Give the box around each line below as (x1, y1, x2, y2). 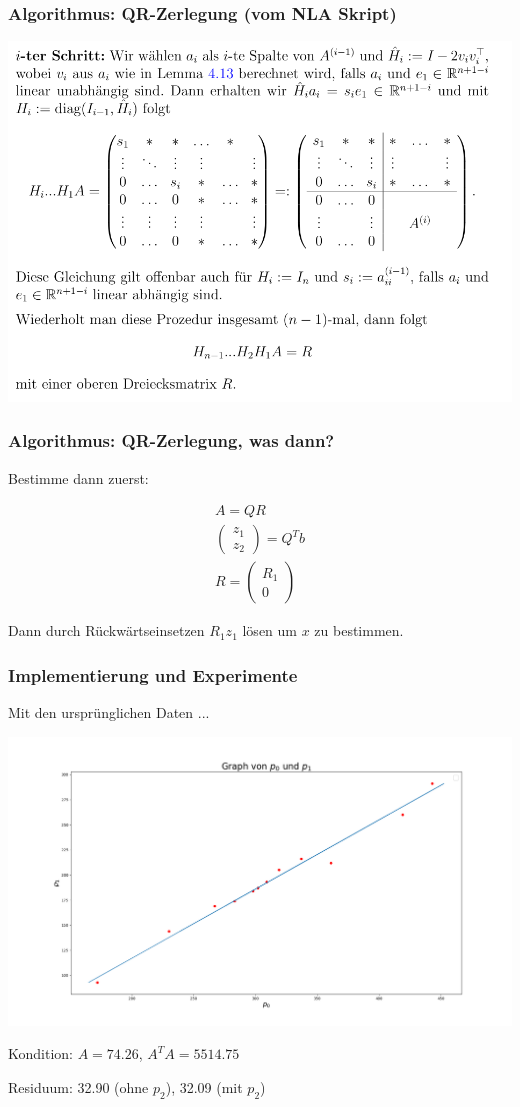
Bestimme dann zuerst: (8, 467, 149, 488)
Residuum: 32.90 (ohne (8, 1076, 149, 1097)
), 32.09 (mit (165, 1076, 243, 1097)
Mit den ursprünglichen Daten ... (8, 702, 210, 723)
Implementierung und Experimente (8, 662, 298, 687)
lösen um (242, 620, 297, 641)
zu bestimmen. (314, 620, 404, 641)
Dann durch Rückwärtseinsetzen (8, 620, 205, 641)
